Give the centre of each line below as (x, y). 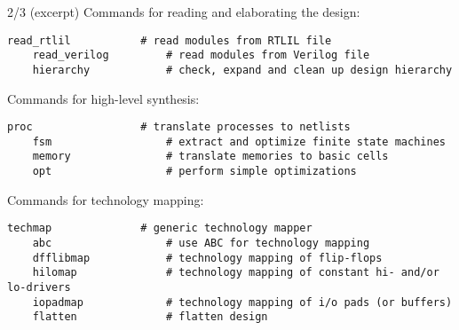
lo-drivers (39, 287)
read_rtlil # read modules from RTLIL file (170, 40)
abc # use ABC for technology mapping (201, 244)
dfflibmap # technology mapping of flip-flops (207, 258)
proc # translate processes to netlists (179, 127)
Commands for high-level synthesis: (103, 98)
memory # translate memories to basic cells (210, 157)
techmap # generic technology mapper (160, 228)
